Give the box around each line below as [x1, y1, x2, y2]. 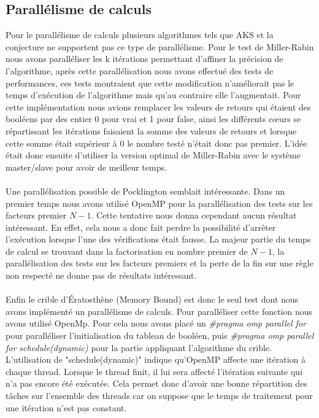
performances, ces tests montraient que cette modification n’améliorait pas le [6, 76, 294, 89]
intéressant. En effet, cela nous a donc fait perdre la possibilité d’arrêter [6, 220, 276, 233]
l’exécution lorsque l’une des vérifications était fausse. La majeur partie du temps [6, 233, 311, 246]
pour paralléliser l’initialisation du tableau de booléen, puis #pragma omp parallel [6, 329, 314, 342]
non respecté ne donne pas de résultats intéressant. [6, 269, 197, 282]
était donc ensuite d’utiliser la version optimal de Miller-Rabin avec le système [6, 149, 301, 161]
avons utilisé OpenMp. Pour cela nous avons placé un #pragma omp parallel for [6, 317, 306, 330]
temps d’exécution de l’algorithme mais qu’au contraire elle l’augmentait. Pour [6, 88, 301, 101]
